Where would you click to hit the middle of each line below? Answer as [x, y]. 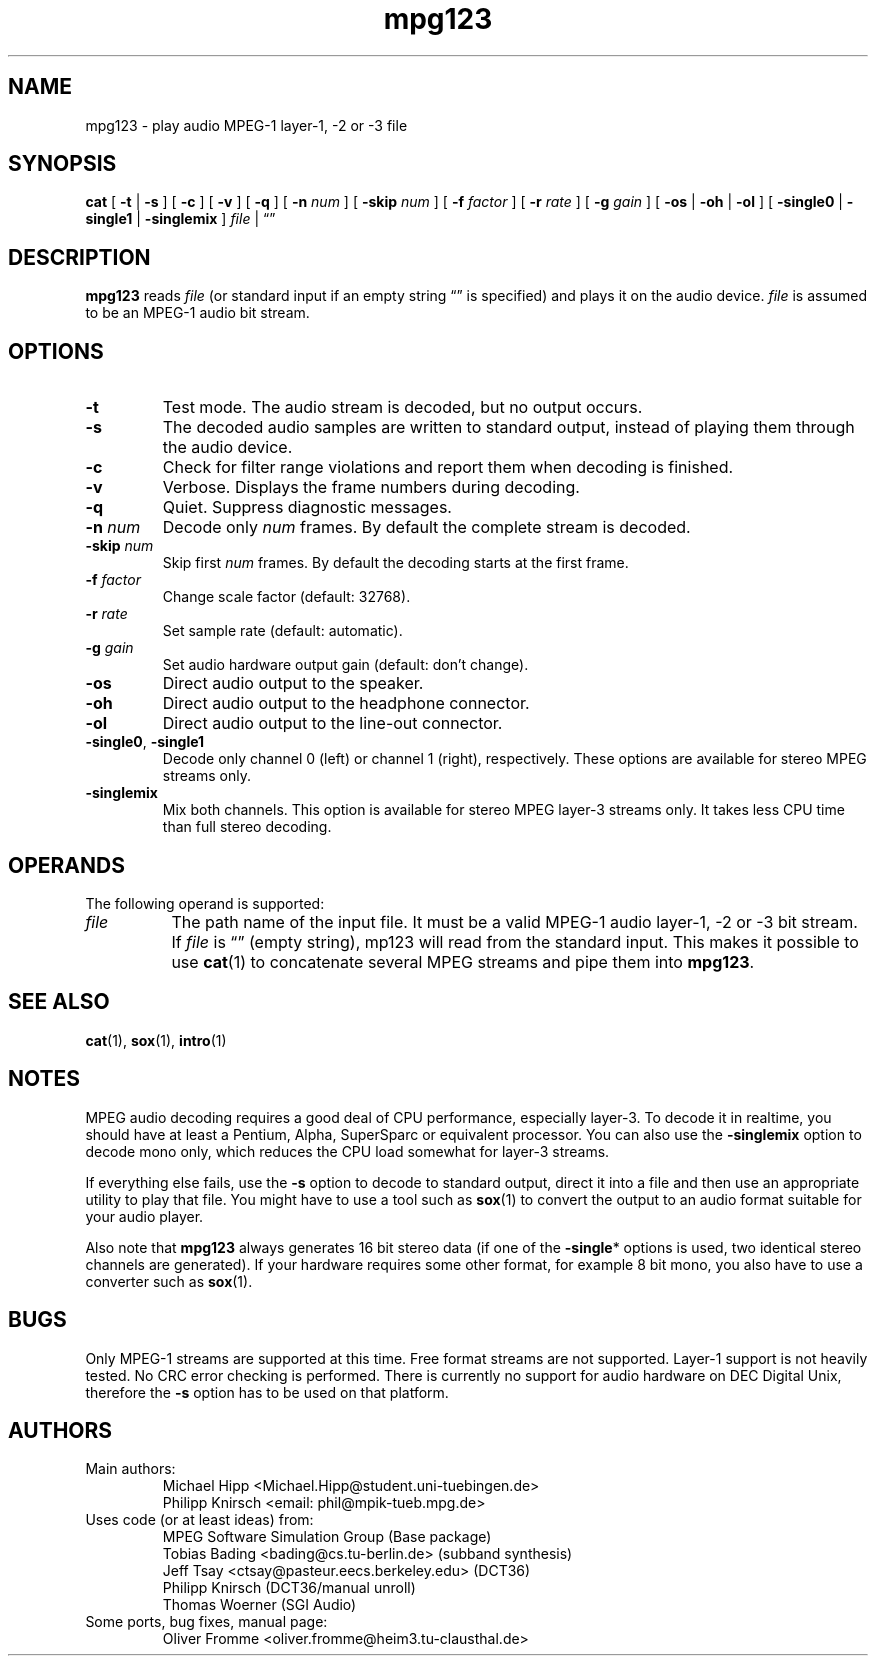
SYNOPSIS [62, 164]
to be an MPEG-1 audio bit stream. [197, 313]
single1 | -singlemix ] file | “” [180, 219]
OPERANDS [66, 865]
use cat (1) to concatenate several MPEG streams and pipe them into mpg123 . [463, 961]
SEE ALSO [59, 1002]
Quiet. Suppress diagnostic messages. [307, 507]
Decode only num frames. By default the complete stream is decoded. [426, 527]
